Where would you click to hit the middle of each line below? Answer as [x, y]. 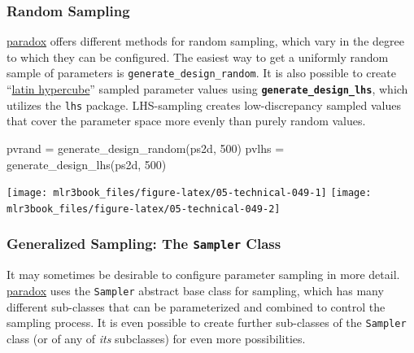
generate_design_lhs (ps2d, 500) [87, 164]
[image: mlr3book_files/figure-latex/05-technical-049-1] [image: [189, 193]
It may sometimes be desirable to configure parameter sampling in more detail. [203, 275]
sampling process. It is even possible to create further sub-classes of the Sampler [207, 322]
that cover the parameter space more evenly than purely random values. [186, 121]
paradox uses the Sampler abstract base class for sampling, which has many [195, 290]
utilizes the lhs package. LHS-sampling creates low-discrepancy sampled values [204, 105]
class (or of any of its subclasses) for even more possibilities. [156, 338]
